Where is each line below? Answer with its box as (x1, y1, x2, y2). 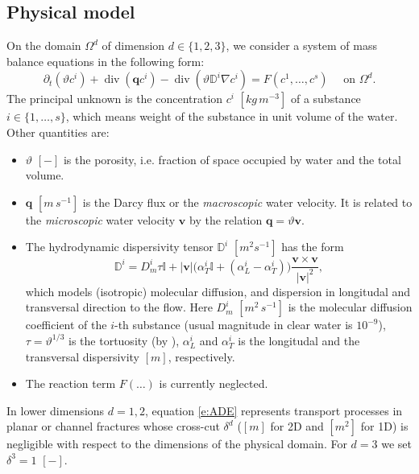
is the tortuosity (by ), (68, 332, 180, 348)
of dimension (102, 37, 165, 54)
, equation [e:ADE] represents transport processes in (144, 402, 403, 418)
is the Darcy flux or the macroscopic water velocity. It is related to (82, 193, 413, 210)
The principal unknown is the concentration (6, 90, 223, 107)
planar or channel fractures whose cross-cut (6, 418, 220, 435)
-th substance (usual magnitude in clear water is (114, 316, 353, 333)
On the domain (6, 37, 81, 54)
